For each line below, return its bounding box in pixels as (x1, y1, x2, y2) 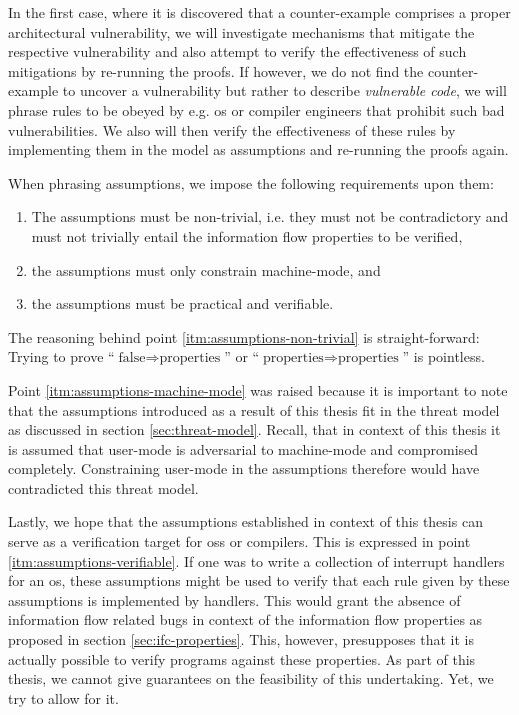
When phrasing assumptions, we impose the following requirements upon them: (8, 172, 494, 193)
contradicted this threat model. (8, 477, 199, 498)
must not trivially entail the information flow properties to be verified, (31, 225, 463, 246)
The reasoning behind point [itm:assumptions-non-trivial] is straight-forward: (8, 326, 480, 347)
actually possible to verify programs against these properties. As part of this (8, 648, 476, 669)
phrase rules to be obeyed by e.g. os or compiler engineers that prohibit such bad (8, 99, 505, 120)
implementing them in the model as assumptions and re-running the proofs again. (8, 139, 509, 160)
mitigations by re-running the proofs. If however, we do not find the (8, 60, 424, 81)
